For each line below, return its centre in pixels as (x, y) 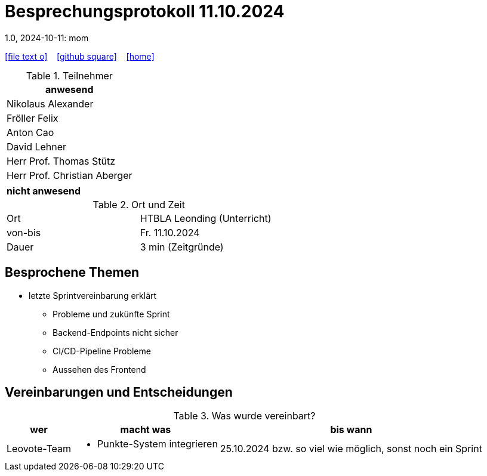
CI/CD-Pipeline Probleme (102, 351)
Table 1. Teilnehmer (69, 75)
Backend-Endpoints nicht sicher (115, 332)
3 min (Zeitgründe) (182, 247)
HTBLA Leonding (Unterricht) (206, 218)
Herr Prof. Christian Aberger (70, 175)
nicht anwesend (44, 191)
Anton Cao (30, 132)
